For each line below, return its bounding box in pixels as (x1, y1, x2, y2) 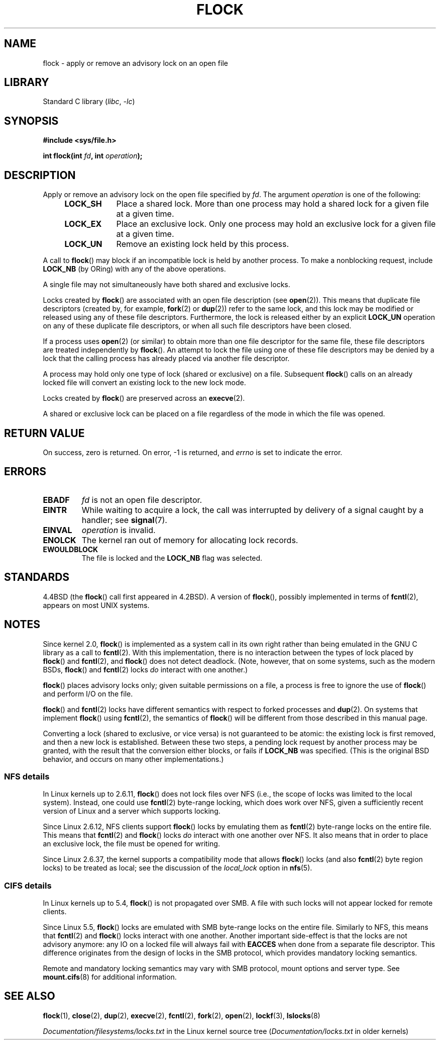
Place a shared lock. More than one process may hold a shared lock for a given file (116, 199, 429, 209)
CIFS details (4, 880, 52, 891)
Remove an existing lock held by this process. (116, 239, 289, 249)
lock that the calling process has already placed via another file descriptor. (43, 354, 290, 363)
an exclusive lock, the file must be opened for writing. (43, 839, 220, 848)
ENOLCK (43, 535, 76, 545)
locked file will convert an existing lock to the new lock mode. (43, 378, 246, 387)
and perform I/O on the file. (43, 689, 133, 698)
